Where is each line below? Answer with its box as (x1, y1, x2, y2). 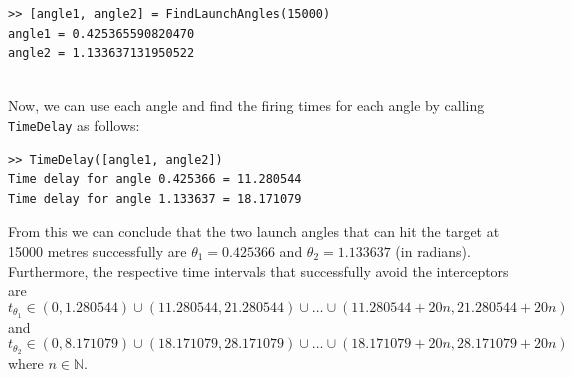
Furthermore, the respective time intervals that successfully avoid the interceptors (8, 260, 509, 281)
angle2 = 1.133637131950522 (8, 46, 195, 61)
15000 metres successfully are (8, 241, 187, 261)
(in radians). (395, 241, 471, 261)
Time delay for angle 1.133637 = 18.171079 (8, 191, 302, 206)
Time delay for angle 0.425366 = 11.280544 (8, 172, 302, 187)
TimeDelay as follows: (8, 114, 140, 135)
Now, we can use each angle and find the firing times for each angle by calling (8, 95, 485, 116)
